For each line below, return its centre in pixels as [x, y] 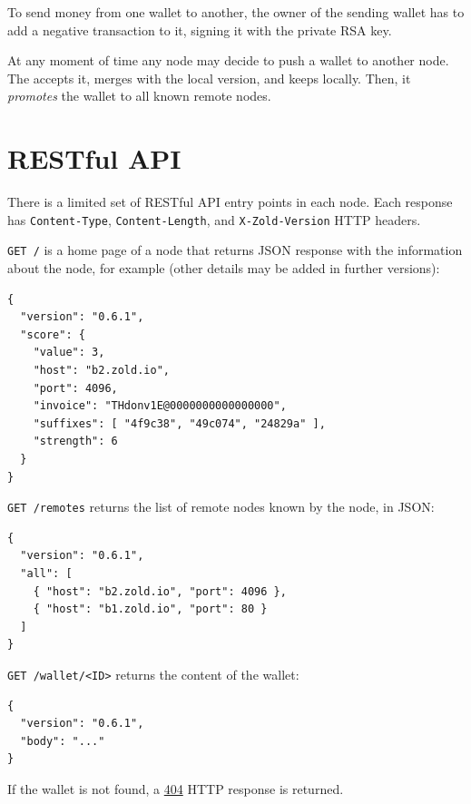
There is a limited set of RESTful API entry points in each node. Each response [230, 202]
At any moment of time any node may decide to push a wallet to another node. [228, 60]
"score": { [53, 334]
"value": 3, [69, 353]
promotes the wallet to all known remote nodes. [139, 96]
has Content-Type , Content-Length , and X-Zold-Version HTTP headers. [214, 219]
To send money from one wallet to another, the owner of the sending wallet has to [236, 12]
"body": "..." [63, 741]
